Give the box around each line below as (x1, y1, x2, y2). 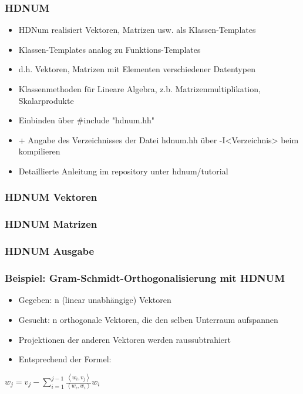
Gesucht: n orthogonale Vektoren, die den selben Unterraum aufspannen (18, 313, 278, 325)
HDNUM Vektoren (5, 190, 97, 204)
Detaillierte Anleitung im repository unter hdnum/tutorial (18, 164, 228, 177)
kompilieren (18, 145, 60, 157)
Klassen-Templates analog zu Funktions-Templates (18, 43, 201, 55)
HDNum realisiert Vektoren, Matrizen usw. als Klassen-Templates (18, 23, 256, 36)
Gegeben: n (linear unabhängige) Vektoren (18, 294, 171, 306)
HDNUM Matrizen (5, 217, 97, 231)
